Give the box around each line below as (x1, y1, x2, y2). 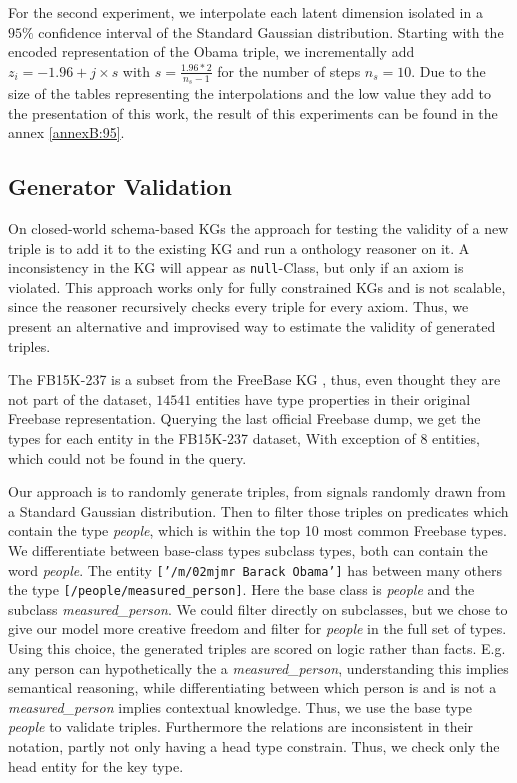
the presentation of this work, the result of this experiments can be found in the (8, 102, 498, 123)
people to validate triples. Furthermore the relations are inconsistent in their (8, 716, 474, 737)
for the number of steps (217, 60, 361, 81)
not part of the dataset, (8, 388, 152, 409)
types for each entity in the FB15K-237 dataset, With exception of (8, 428, 416, 448)
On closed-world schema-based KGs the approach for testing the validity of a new (8, 218, 509, 238)
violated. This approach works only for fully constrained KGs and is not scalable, (8, 276, 506, 297)
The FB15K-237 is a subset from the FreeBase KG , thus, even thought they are (8, 369, 501, 390)
